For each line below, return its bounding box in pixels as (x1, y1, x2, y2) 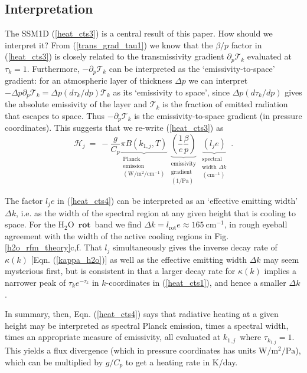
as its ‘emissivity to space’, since (113, 85, 230, 98)
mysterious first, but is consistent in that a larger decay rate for (5, 265, 236, 277)
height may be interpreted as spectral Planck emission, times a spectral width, (5, 319, 289, 331)
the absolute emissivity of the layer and (5, 98, 147, 110)
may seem (263, 253, 299, 265)
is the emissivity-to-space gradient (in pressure (134, 109, 302, 121)
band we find (94, 218, 142, 230)
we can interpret (188, 74, 248, 87)
